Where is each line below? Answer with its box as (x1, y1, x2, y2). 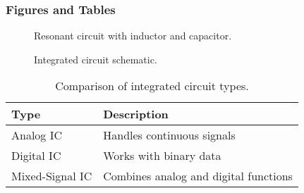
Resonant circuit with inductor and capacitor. (34, 28, 232, 43)
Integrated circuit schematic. (34, 51, 157, 66)
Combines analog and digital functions (103, 168, 293, 185)
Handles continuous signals (103, 127, 236, 144)
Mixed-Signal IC (11, 168, 92, 185)
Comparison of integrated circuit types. (55, 77, 249, 94)
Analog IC (11, 127, 63, 144)
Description (103, 106, 169, 123)
